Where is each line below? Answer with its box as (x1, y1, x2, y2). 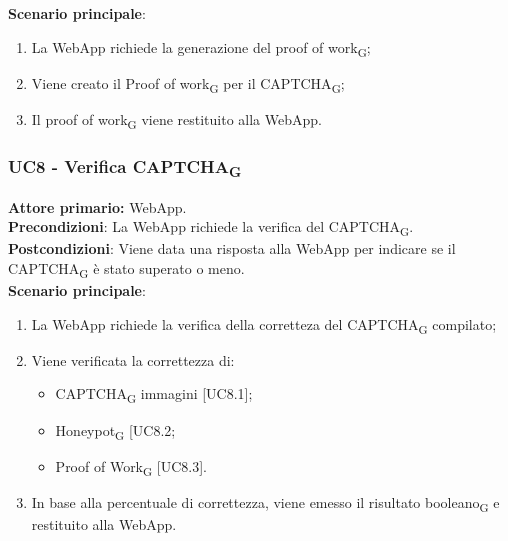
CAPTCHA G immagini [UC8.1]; (55, 383, 253, 407)
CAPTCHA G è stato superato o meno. (8, 257, 245, 281)
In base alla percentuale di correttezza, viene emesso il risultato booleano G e (31, 491, 500, 515)
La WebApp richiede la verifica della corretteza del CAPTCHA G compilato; (31, 313, 497, 337)
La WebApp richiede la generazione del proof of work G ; (31, 36, 371, 60)
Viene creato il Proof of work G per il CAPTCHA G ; (31, 72, 345, 96)
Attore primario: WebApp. (8, 196, 187, 217)
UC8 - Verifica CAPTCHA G (8, 153, 242, 182)
